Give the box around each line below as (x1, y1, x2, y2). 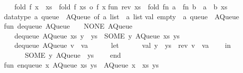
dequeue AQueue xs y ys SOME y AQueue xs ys (14, 30, 180, 40)
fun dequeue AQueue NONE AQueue (4, 21, 132, 31)
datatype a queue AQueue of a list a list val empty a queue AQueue (4, 11, 239, 21)
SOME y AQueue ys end (24, 49, 121, 60)
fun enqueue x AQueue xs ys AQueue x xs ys (4, 59, 159, 70)
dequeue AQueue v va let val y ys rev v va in (14, 40, 231, 50)
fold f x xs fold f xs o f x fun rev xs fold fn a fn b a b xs (14, 1, 228, 11)
